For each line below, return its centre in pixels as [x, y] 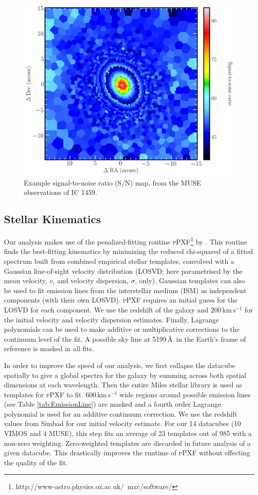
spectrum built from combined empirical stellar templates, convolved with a [119, 261]
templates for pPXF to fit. [44, 394]
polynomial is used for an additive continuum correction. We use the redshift [121, 413]
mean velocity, [26, 280]
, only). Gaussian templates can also [190, 280]
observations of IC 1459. [61, 192]
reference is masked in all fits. [49, 348]
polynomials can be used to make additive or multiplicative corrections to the [122, 329]
